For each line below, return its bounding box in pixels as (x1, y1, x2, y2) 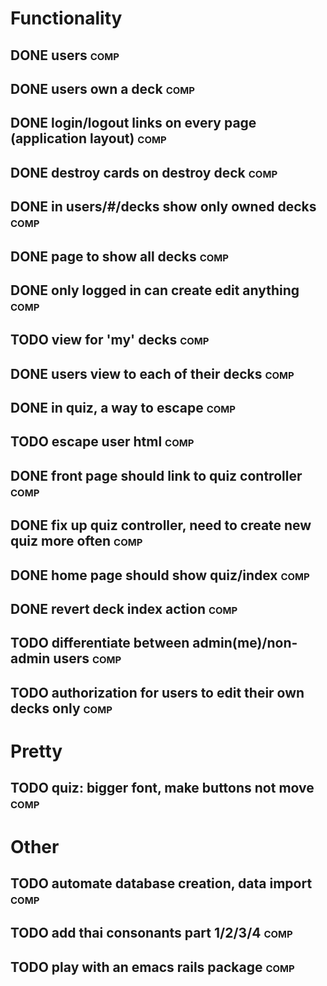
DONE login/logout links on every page (10, 115, 257, 132)
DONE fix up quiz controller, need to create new (10, 517, 312, 534)
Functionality (10, 7, 123, 30)
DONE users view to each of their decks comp (10, 365, 295, 382)
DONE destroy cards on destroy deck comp (10, 164, 278, 181)
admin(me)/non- (192, 635, 298, 652)
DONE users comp (10, 47, 120, 64)
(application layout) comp (10, 130, 167, 147)
